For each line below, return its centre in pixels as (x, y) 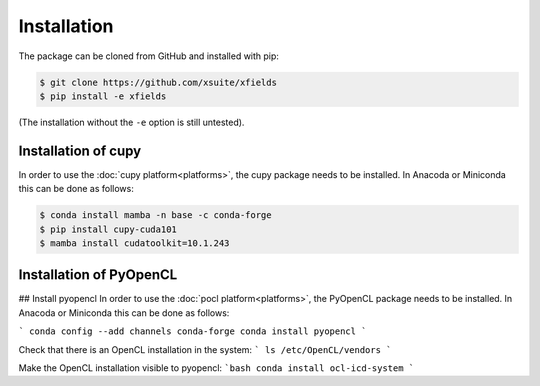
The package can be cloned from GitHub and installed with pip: (149, 56)
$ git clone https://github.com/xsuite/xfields (158, 82)
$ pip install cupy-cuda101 (108, 229)
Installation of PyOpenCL (98, 275)
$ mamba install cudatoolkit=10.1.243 (134, 243)
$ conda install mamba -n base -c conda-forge (155, 215)
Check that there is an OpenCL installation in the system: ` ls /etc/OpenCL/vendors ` (205, 349)
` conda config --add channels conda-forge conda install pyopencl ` (192, 331)
